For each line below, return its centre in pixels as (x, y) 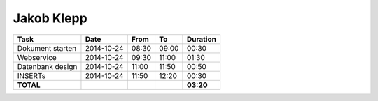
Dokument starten (47, 48)
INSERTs (31, 75)
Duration (202, 39)
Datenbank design (47, 66)
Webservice (37, 57)
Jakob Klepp (50, 18)
